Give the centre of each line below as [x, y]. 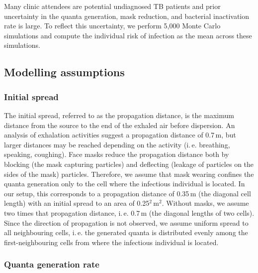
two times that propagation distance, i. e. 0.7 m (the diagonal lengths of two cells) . [129, 212]
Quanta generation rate [52, 264]
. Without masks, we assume [205, 203]
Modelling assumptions [64, 72]
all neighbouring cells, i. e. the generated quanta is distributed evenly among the [126, 232]
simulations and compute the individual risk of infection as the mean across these [128, 35]
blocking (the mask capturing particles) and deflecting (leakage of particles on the [129, 164]
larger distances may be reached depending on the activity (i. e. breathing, [117, 144]
